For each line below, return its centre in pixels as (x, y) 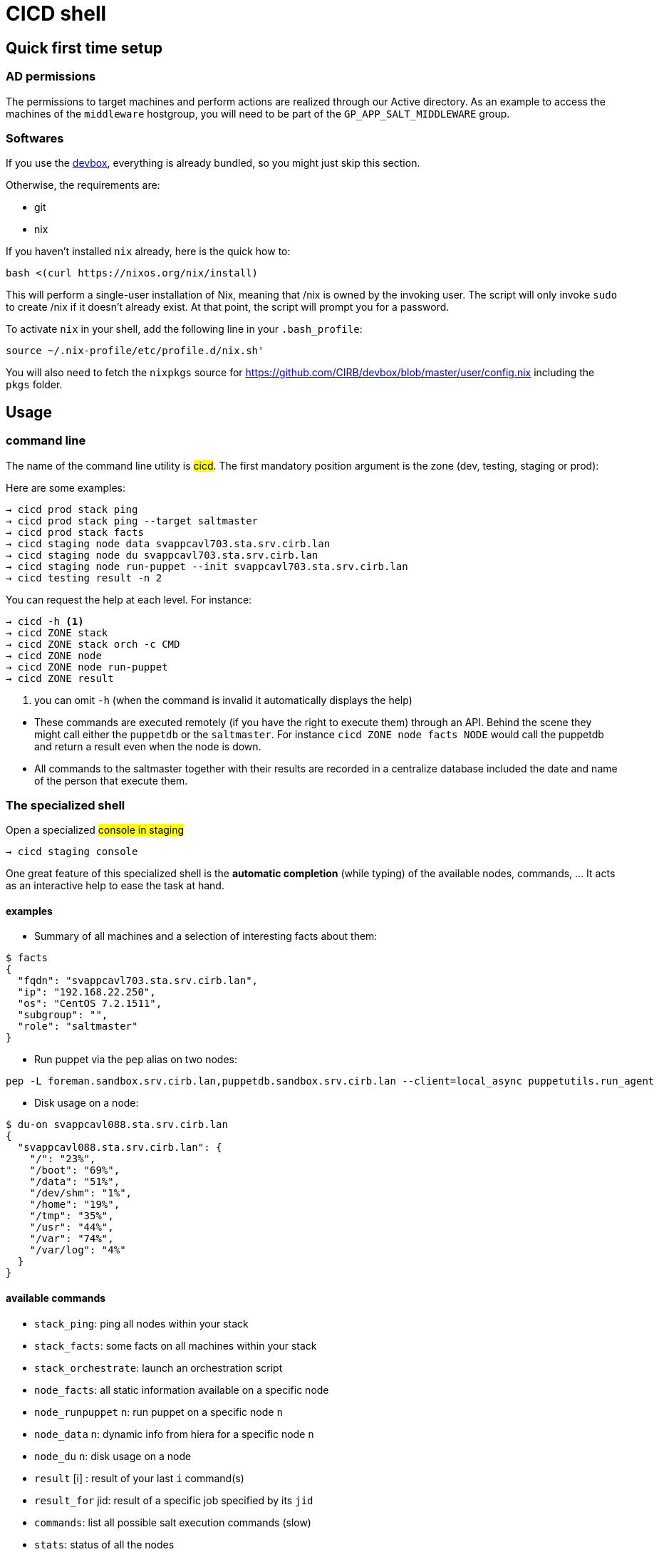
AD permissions (51, 77)
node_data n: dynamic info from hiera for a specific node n (174, 1434)
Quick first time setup (84, 48)
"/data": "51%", (75, 1182)
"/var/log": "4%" (78, 1250)
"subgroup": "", (63, 1015)
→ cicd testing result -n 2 (84, 578)
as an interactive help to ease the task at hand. (115, 886)
